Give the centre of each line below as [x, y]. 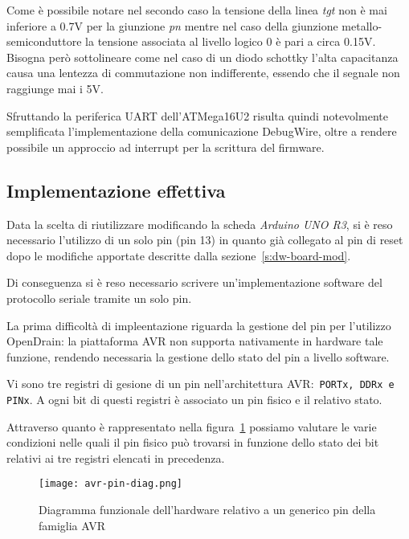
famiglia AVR [72, 525]
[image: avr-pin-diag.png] [110, 484]
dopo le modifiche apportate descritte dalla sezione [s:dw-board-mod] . [179, 255]
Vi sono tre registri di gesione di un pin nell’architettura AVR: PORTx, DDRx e [200, 384]
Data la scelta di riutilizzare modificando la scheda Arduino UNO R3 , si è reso [200, 224]
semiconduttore [44, 41]
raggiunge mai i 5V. [55, 88]
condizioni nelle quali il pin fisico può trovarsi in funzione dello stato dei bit [193, 442]
